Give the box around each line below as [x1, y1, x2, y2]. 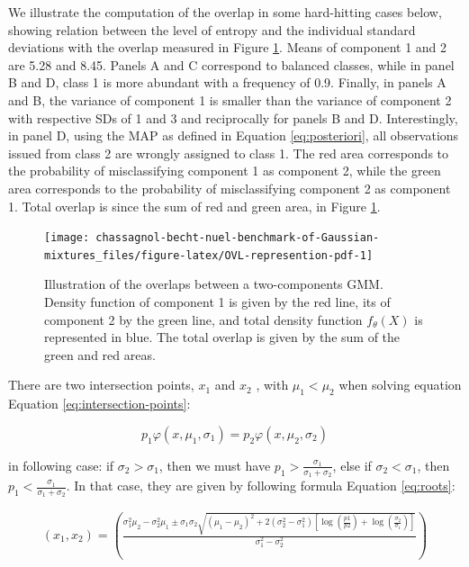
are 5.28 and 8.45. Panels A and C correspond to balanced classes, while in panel [8, 55, 455, 74]
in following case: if [8, 455, 114, 474]
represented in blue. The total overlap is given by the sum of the [44, 328, 401, 346]
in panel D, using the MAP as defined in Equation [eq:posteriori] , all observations [8, 126, 459, 145]
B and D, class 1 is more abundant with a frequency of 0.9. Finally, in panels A [8, 73, 446, 92]
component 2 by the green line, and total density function [44, 310, 363, 328]
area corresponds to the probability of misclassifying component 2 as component [8, 178, 451, 197]
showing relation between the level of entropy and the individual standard [8, 20, 416, 39]
